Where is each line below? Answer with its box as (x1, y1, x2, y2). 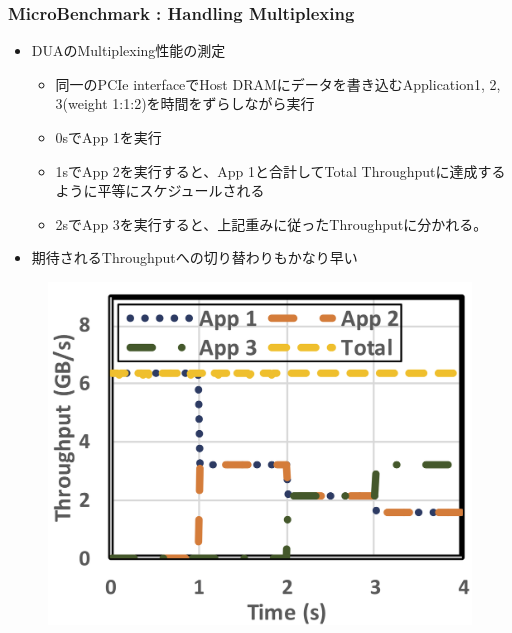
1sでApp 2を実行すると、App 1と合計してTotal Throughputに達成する (55, 160, 506, 181)
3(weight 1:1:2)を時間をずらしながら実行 (55, 93, 315, 114)
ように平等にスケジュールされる (55, 180, 265, 201)
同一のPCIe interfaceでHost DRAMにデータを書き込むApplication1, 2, (55, 73, 501, 94)
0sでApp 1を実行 (55, 127, 162, 147)
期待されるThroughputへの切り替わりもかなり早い (31, 247, 358, 268)
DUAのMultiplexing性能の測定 (31, 40, 226, 61)
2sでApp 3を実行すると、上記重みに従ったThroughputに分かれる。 (55, 213, 488, 234)
